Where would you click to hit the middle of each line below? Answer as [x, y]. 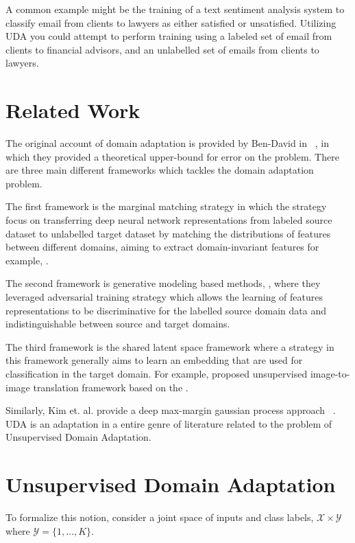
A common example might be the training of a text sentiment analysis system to [175, 9]
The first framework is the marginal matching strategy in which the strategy [166, 206]
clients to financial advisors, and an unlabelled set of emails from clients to [162, 49]
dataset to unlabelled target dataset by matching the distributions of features [168, 233]
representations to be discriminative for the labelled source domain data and [166, 310]
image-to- [330, 373]
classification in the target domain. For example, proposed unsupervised [157, 373]
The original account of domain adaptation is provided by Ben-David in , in [167, 143]
